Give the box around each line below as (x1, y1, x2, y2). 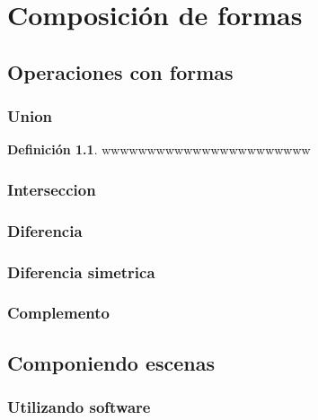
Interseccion (7, 178, 96, 200)
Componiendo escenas (7, 348, 216, 376)
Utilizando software (7, 396, 151, 418)
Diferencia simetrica (7, 260, 155, 283)
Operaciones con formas (7, 57, 234, 85)
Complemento (7, 302, 110, 324)
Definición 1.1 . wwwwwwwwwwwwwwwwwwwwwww (7, 140, 311, 159)
